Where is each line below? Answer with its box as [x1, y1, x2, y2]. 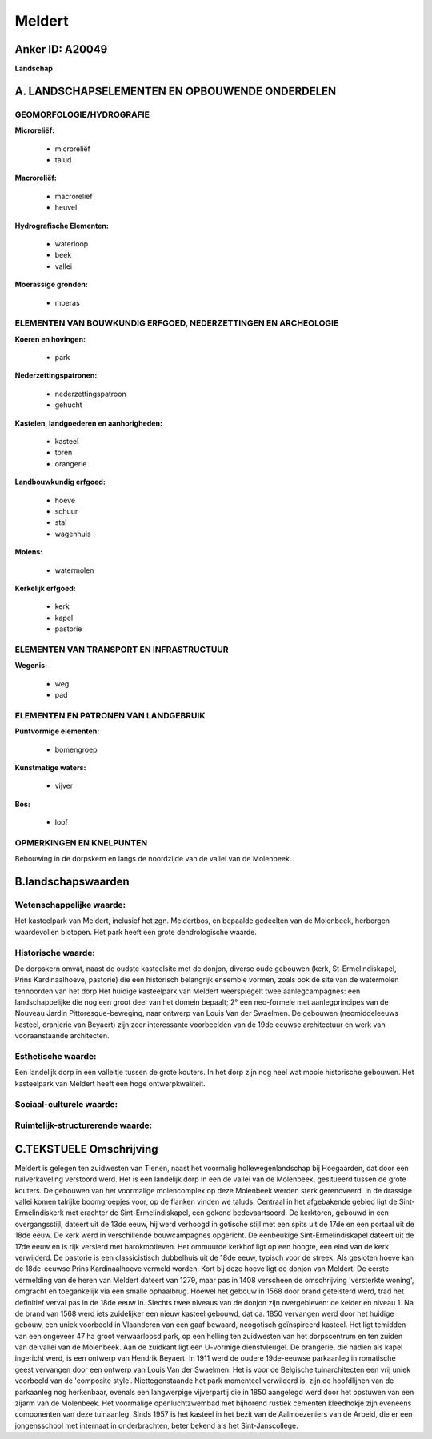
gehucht [54, 400, 83, 410]
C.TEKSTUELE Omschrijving [14, 1142, 159, 1156]
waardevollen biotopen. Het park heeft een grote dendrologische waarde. [14, 927, 258, 937]
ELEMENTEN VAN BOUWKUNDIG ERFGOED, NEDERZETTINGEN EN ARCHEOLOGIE [14, 318, 339, 329]
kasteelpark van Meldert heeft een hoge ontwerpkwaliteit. [14, 1078, 206, 1088]
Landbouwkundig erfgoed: [14, 477, 106, 487]
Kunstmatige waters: [14, 762, 86, 772]
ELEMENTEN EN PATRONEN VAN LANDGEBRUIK [14, 710, 206, 721]
